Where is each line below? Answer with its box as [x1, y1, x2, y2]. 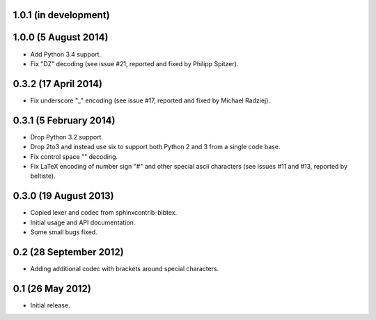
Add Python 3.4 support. [30, 49, 101, 59]
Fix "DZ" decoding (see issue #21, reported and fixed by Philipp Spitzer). [30, 59, 239, 68]
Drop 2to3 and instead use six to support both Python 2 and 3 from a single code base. [30, 143, 281, 151]
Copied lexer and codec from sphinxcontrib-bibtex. [30, 208, 178, 217]
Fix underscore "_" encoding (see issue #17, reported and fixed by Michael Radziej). [30, 96, 271, 105]
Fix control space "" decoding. [30, 152, 118, 160]
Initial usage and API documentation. [30, 218, 136, 227]
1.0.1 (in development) [13, 9, 111, 21]
